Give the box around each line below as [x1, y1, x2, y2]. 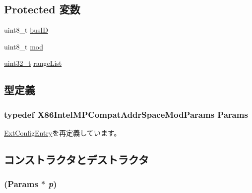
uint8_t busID [4, 25, 48, 35]
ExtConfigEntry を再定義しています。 [4, 127, 121, 138]
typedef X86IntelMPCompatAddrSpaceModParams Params [4, 108, 248, 120]
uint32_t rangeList [4, 58, 62, 68]
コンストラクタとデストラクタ [4, 151, 149, 167]
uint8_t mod [4, 41, 43, 51]
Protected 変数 [4, 1, 80, 17]
